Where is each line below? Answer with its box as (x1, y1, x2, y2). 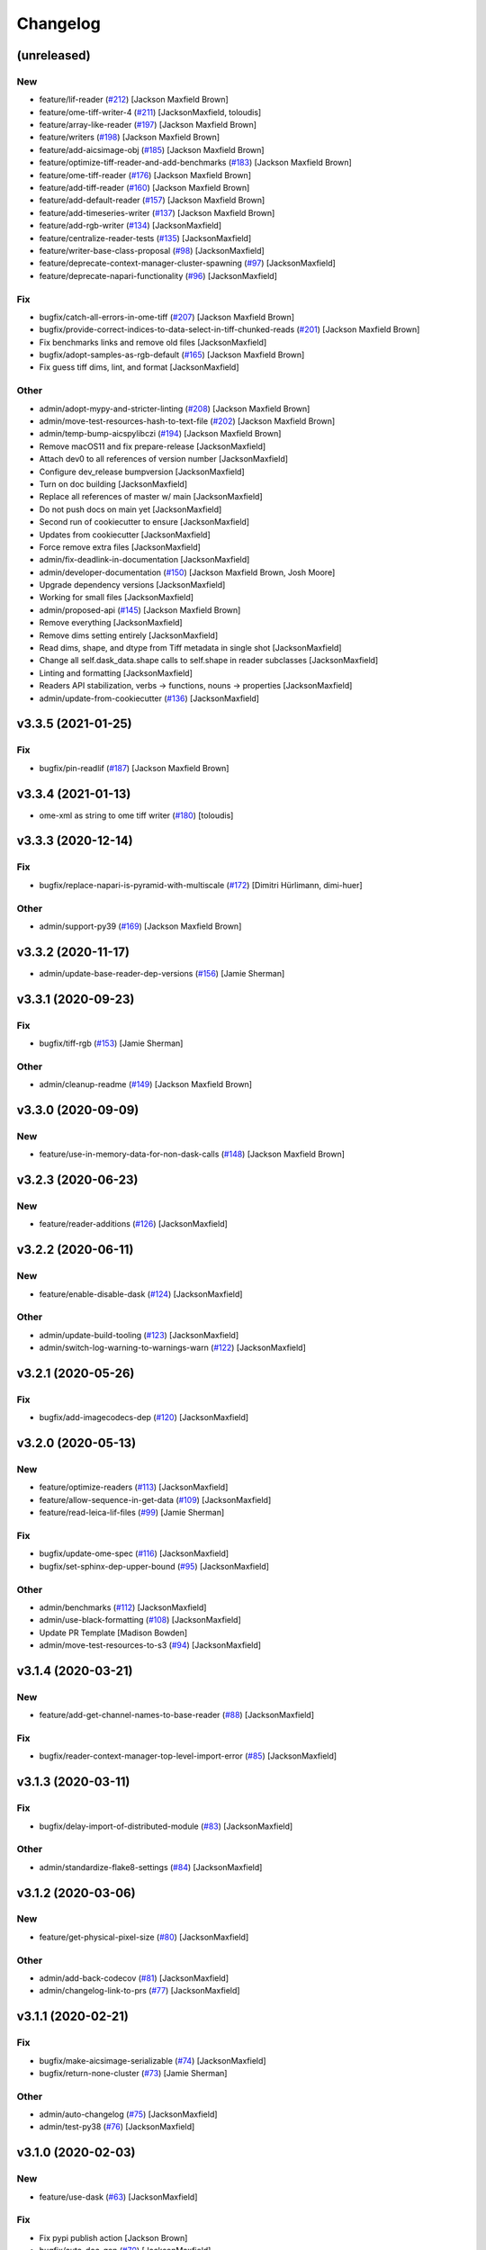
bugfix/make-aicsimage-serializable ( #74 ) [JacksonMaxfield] (39, 2055, 266, 2065)
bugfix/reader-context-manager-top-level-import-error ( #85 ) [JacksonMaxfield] (39, 1750, 337, 1761)
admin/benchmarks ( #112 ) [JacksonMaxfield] (39, 1602, 207, 1613)
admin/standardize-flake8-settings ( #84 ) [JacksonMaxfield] (39, 1861, 263, 1872)
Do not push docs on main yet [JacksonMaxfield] (39, 504, 222, 515)
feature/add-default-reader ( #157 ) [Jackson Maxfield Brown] (39, 194, 265, 206)
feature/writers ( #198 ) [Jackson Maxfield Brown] (39, 131, 220, 143)
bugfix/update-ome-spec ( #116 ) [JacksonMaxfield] (39, 1548, 229, 1559)
